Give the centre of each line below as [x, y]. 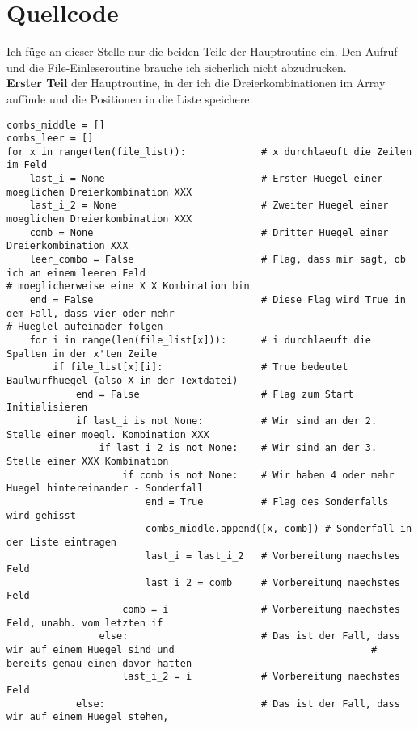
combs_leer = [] [50, 139]
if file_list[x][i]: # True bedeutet [201, 367]
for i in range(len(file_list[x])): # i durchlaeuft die [201, 340]
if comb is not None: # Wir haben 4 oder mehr [258, 475]
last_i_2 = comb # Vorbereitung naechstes [272, 582]
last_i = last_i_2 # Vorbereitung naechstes [272, 556]
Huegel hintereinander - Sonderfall [105, 489]
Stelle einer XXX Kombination [88, 461]
